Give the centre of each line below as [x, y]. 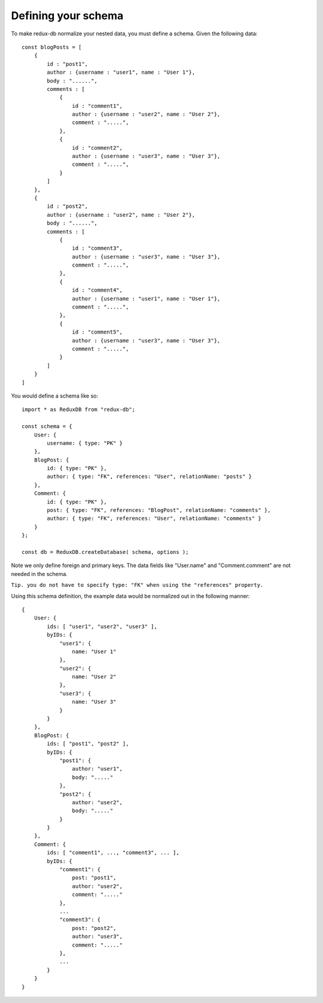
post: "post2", [94, 928]
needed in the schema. [39, 574]
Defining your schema [67, 16]
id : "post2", [68, 206]
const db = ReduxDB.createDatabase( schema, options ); [105, 552]
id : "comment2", [97, 148]
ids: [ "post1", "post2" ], [88, 744]
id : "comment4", [97, 290]
